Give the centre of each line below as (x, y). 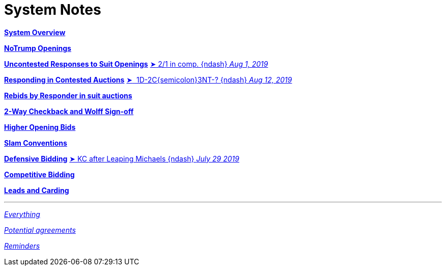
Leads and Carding (37, 190)
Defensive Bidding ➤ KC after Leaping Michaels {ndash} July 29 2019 (122, 158)
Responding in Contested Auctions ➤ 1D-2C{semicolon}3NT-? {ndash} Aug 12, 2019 (148, 79)
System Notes (53, 10)
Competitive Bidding (39, 174)
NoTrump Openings (38, 48)
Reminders (22, 246)
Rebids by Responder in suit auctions (68, 95)
